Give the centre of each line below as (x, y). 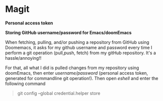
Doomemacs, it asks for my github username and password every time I (79, 47)
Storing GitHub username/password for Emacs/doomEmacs (68, 32)
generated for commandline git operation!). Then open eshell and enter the (82, 78)
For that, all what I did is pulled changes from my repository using (72, 68)
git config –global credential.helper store (59, 93)
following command (25, 84)
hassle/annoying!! (23, 58)
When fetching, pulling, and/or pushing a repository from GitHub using (77, 42)
